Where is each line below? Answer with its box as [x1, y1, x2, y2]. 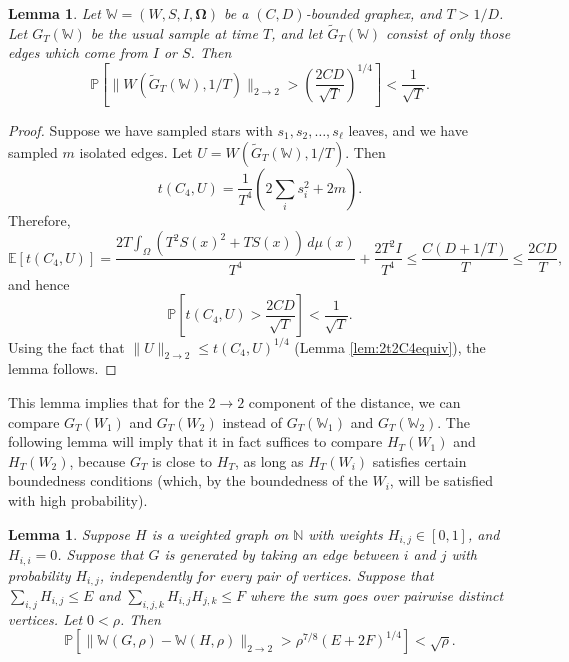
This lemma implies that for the [8, 392, 204, 413]
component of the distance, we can [248, 392, 461, 413]
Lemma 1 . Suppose [8, 523, 131, 544]
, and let [271, 22, 323, 43]
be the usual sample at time [90, 22, 258, 43]
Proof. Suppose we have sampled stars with [8, 120, 273, 140]
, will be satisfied [389, 470, 494, 491]
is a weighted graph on [151, 523, 289, 544]
